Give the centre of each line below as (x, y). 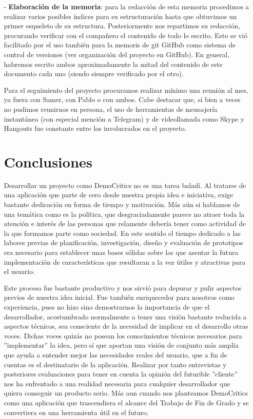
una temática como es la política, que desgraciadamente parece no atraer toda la (124, 214)
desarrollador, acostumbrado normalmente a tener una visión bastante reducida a (125, 316)
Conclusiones (48, 161)
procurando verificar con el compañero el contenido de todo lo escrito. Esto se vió (126, 35)
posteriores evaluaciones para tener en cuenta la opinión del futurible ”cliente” (121, 374)
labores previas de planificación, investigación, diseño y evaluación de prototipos (124, 242)
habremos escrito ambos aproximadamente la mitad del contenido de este (113, 64)
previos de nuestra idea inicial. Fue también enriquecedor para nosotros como (119, 297)
